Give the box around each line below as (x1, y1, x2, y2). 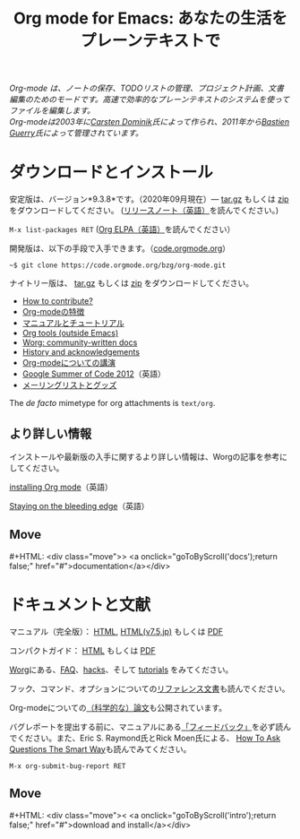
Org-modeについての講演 (21, 358, 116, 368)
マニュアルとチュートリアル (21, 317, 125, 328)
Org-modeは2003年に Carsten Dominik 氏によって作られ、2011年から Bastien (9, 117, 289, 127)
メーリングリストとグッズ (21, 380, 117, 391)
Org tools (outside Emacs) (21, 328, 119, 339)
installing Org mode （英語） (9, 481, 114, 492)
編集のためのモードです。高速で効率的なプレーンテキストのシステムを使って (9, 94, 290, 105)
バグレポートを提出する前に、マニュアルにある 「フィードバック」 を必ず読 (9, 721, 284, 731)
